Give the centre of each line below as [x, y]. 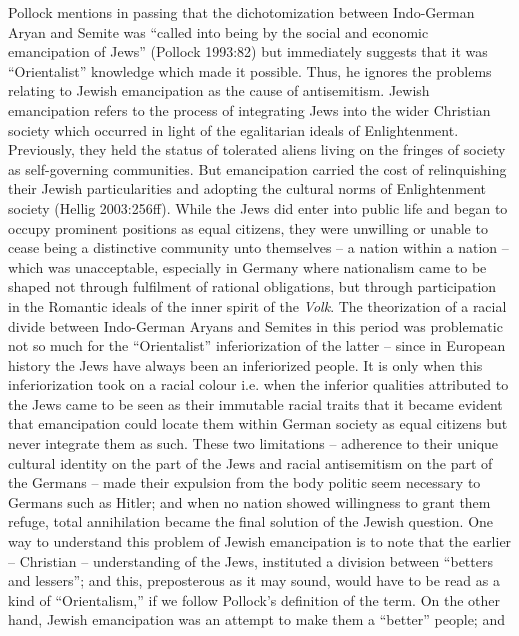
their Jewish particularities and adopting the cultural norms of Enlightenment [247, 188]
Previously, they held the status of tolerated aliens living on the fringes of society [257, 149]
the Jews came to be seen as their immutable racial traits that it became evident [255, 403]
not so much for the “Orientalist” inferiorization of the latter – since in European [257, 345]
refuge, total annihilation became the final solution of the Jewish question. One [251, 521]
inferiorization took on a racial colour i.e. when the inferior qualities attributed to [258, 384]
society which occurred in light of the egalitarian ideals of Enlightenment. [233, 129]
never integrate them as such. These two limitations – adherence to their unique [253, 443]
